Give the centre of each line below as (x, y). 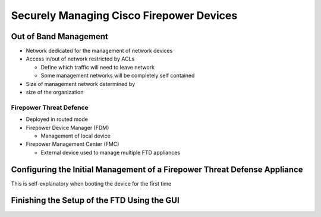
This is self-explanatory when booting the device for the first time (91, 183)
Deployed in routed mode (57, 119)
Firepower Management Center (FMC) (73, 144)
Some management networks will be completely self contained (118, 76)
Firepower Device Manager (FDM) (67, 127)
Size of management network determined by (81, 84)
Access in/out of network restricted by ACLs (80, 59)
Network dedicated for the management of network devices (99, 51)
